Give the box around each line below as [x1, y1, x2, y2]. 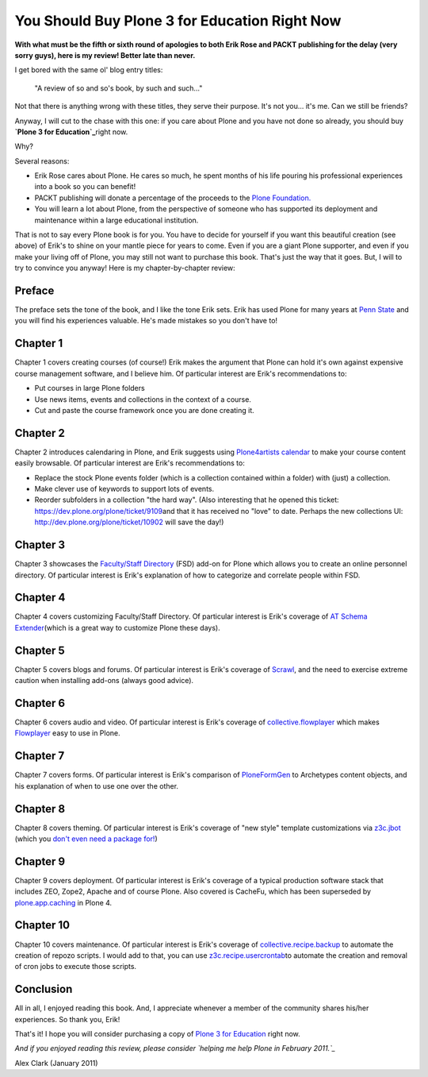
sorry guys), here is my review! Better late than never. [14, 50, 196, 60]
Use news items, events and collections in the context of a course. [34, 394, 251, 404]
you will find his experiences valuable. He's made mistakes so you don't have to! [14, 316, 277, 326]
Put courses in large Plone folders [34, 384, 146, 393]
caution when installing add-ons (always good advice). [14, 676, 194, 685]
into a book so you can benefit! [34, 182, 136, 191]
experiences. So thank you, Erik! [14, 1014, 120, 1024]
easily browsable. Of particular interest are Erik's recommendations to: [14, 458, 245, 468]
